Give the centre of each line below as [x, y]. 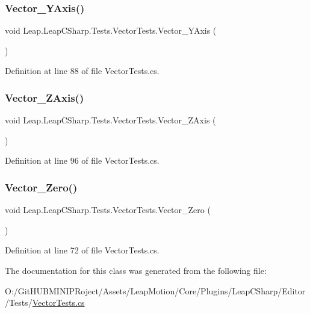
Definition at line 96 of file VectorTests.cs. [82, 160]
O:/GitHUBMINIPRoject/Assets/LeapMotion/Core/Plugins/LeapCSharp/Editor [155, 290]
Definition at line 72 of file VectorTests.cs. [82, 250]
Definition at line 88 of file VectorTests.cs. [82, 71]
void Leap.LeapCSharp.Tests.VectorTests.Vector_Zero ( [108, 210]
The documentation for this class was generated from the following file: [136, 270]
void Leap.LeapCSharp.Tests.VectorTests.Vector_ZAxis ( [110, 120]
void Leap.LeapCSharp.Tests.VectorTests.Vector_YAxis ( [111, 30]
